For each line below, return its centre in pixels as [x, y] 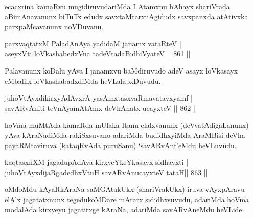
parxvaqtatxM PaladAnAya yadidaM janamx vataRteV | [93, 43]
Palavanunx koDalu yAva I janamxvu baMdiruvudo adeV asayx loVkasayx [121, 70]
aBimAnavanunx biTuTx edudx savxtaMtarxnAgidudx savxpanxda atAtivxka [126, 16]
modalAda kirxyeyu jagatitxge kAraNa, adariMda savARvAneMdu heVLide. [124, 209]
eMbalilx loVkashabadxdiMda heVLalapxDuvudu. [83, 80]
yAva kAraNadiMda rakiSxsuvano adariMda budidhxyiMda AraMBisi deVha [125, 135]
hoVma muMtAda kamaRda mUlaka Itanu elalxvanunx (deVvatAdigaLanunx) [127, 125]
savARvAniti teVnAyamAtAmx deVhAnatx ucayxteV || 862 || [101, 107]
